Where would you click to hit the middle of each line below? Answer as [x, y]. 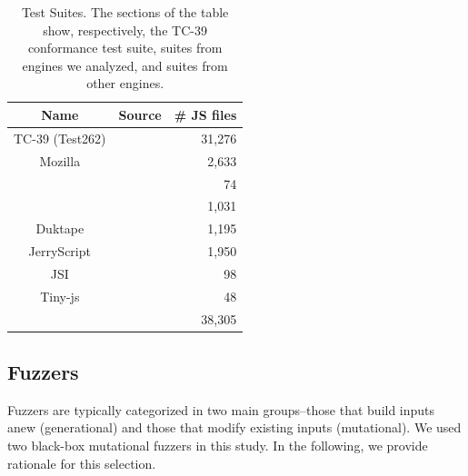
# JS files [205, 114]
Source [140, 114]
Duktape [60, 228]
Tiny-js [60, 296]
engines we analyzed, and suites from [125, 65]
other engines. [125, 83]
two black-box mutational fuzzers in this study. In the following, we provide [218, 446]
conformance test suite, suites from [125, 48]
